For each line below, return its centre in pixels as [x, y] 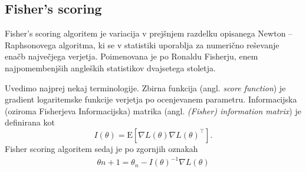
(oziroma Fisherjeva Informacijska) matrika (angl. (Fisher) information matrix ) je [153, 110]
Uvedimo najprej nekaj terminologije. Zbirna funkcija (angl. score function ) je [145, 87]
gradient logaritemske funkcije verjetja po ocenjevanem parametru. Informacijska [151, 99]
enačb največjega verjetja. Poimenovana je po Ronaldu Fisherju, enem [131, 56]
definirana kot [30, 122]
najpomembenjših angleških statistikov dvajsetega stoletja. [110, 67]
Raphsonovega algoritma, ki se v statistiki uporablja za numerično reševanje [142, 44]
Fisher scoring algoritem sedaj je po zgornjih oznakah [101, 148]
